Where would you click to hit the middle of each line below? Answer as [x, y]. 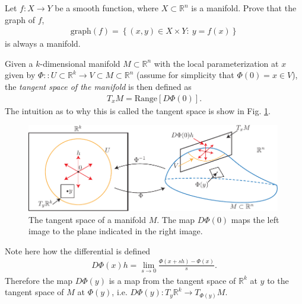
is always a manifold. [43, 43]
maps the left [255, 219]
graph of [20, 19]
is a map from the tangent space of [172, 280]
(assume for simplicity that [185, 75]
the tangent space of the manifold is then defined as [98, 86]
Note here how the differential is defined [78, 250]
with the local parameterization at [216, 63]
